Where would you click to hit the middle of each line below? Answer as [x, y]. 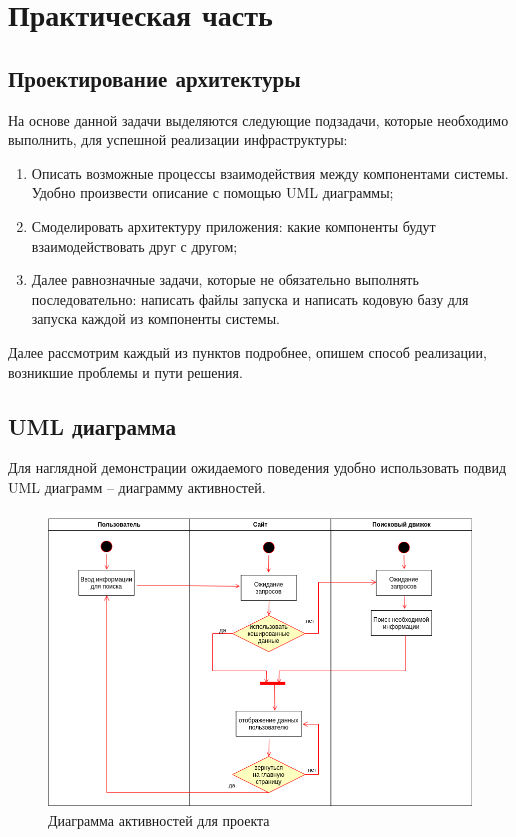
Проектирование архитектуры [154, 77]
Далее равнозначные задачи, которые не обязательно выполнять [225, 279]
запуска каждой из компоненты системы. [155, 318]
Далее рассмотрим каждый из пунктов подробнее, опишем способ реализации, [247, 351]
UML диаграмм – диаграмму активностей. [137, 486]
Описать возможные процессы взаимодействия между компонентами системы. [270, 172]
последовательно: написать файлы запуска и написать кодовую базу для [250, 298]
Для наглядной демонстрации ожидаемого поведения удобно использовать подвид [257, 467]
